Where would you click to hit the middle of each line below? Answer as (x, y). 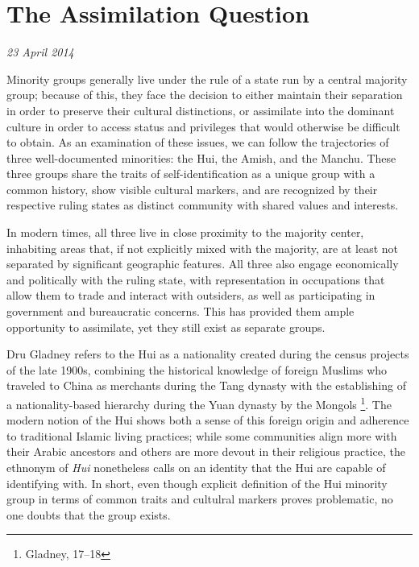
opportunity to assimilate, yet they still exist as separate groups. (166, 327)
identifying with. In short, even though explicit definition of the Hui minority (197, 483)
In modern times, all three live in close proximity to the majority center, (185, 232)
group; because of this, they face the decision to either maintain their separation (205, 95)
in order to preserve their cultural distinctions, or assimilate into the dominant (201, 110)
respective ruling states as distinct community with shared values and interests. (203, 205)
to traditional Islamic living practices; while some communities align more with (202, 435)
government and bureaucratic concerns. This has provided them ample (180, 311)
